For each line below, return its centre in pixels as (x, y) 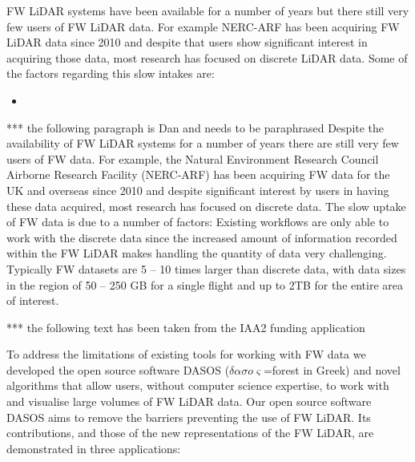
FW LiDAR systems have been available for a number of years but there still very (208, 10)
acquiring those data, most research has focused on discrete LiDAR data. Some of (207, 57)
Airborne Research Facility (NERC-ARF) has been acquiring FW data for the (198, 174)
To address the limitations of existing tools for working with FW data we (186, 354)
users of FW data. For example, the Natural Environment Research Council (193, 158)
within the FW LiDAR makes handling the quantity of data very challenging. (197, 253)
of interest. (33, 300)
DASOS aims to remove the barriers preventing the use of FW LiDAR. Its (189, 417)
